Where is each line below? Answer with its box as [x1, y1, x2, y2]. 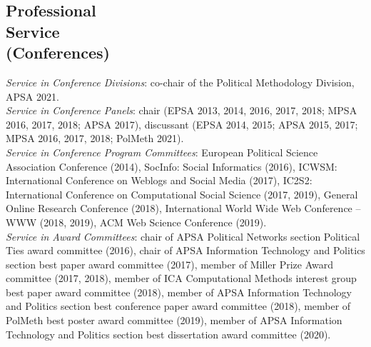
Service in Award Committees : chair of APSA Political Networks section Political [6, 228, 360, 243]
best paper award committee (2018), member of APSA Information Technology [6, 284, 352, 299]
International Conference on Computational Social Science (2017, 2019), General [6, 186, 358, 201]
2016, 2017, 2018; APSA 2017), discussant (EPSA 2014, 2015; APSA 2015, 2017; [6, 116, 358, 131]
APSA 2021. [6, 89, 59, 104]
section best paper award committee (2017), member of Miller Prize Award [6, 256, 334, 271]
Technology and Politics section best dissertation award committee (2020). [6, 326, 331, 341]
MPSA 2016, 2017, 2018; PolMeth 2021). [6, 131, 184, 146]
